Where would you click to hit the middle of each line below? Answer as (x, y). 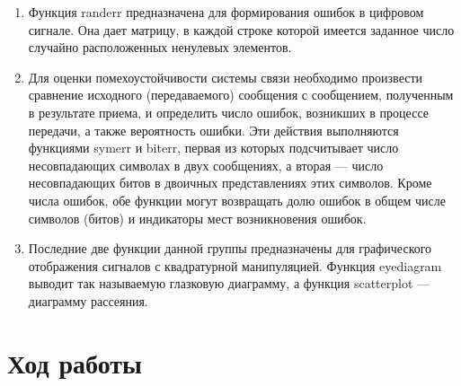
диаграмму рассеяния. (88, 300)
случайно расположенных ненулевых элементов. (160, 47)
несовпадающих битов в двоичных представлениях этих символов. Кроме (230, 183)
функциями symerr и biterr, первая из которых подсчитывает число (213, 148)
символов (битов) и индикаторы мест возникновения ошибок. (197, 218)
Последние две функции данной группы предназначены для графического (230, 248)
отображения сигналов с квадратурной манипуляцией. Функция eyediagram (235, 265)
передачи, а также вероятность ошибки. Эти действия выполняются (213, 130)
